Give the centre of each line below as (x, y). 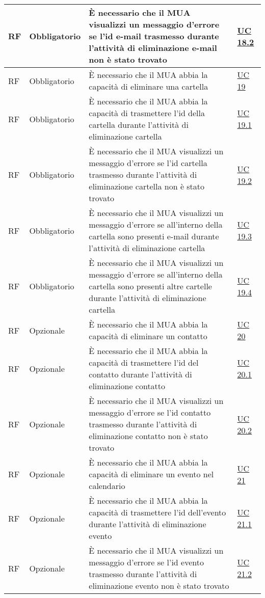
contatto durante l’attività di (140, 374)
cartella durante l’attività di (139, 125)
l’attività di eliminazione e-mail (153, 48)
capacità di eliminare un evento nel (151, 474)
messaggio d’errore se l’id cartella (148, 163)
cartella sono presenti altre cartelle (150, 286)
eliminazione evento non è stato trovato (159, 586)
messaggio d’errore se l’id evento (146, 562)
